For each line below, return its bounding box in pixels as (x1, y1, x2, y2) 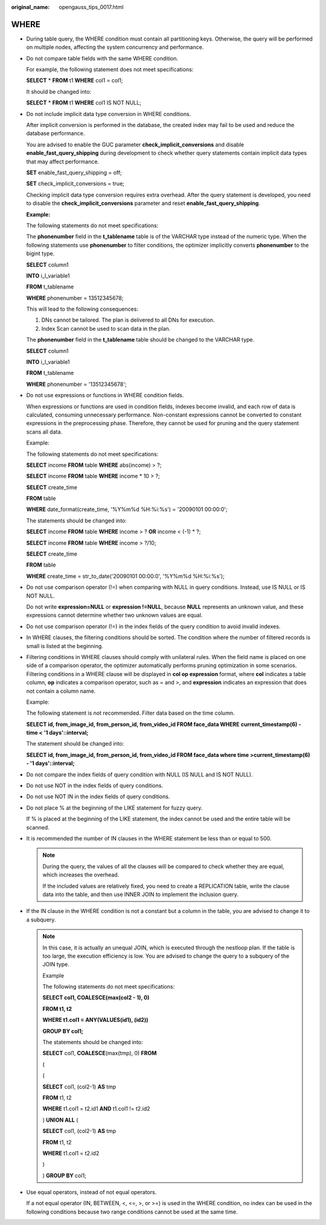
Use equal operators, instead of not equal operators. (26, 1189, 157, 1196)
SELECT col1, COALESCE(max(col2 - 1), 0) (42, 994, 150, 1001)
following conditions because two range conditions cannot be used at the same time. (26, 1208, 238, 1215)
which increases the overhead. (42, 871, 120, 879)
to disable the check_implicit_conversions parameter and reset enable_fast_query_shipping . (26, 200, 261, 207)
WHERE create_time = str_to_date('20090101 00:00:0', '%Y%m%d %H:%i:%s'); (26, 572, 225, 580)
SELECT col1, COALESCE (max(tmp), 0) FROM (42, 1050, 157, 1057)
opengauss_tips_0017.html (59, 4, 124, 10)
